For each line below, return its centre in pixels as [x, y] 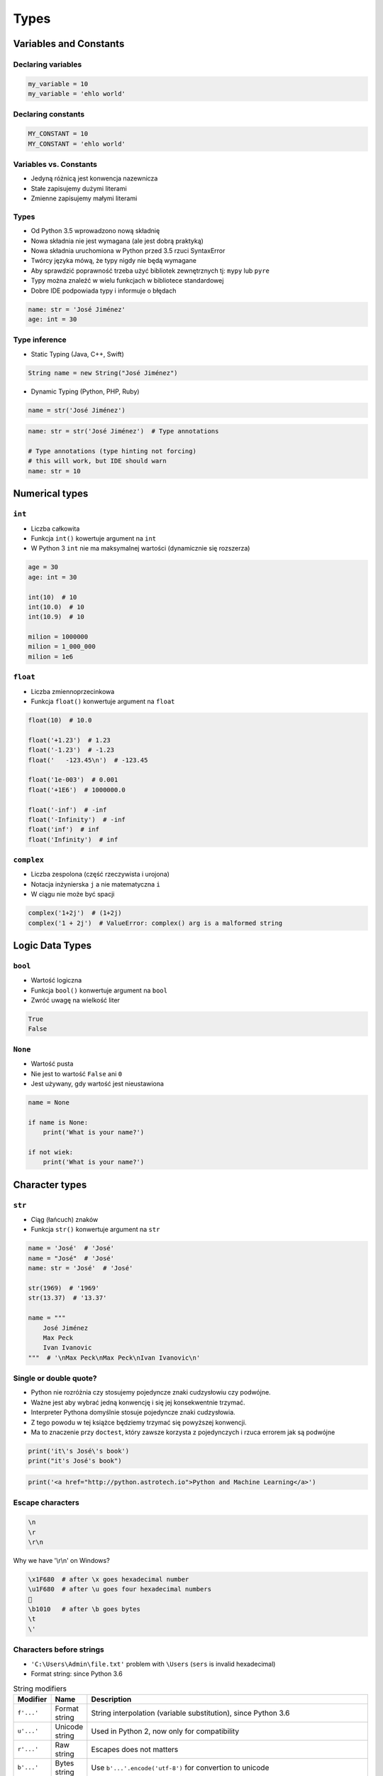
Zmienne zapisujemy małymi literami [84, 198]
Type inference [40, 340]
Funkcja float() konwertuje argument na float [103, 701]
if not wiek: [51, 1152]
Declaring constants [49, 114]
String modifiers [40, 1689]
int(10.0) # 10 [56, 607]
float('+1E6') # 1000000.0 [77, 790]
